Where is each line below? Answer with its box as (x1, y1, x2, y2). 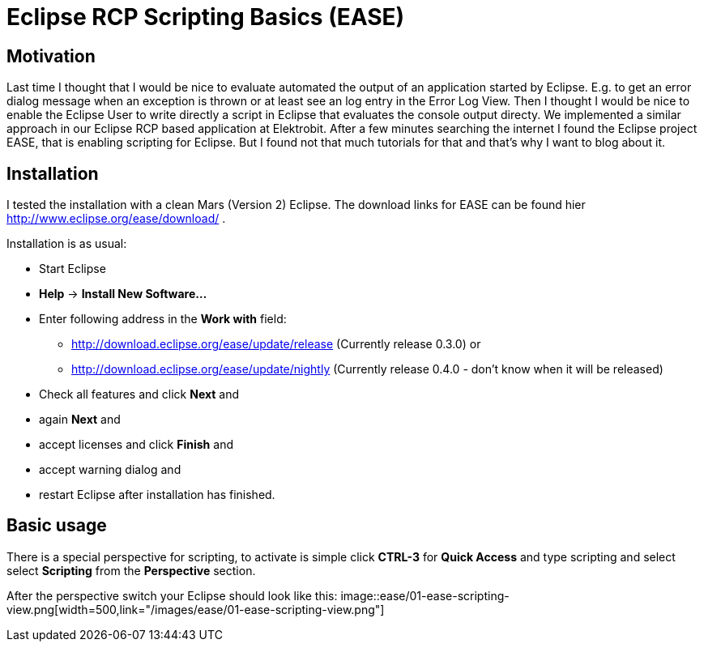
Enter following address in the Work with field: (39, 312, 287, 326)
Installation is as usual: (6, 237, 127, 251)
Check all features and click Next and (39, 387, 240, 402)
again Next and (39, 412, 121, 427)
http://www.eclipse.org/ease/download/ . (6, 211, 226, 226)
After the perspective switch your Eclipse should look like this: (6, 588, 338, 603)
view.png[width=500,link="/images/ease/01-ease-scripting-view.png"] (6, 602, 385, 616)
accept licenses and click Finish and (39, 437, 233, 452)
